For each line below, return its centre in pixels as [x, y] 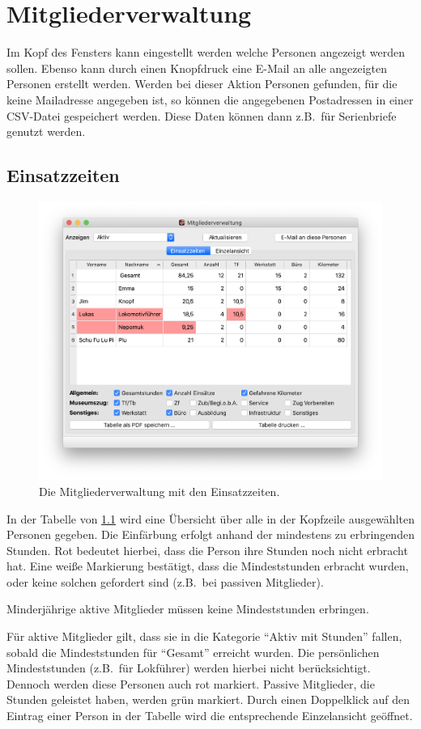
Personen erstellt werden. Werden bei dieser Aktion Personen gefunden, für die [202, 84]
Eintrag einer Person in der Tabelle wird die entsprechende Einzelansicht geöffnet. [210, 716]
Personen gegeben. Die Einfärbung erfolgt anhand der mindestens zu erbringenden [210, 534]
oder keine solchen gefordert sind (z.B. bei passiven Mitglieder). [165, 581]
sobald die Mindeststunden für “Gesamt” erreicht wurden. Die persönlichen [193, 652]
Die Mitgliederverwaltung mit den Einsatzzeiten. [159, 491]
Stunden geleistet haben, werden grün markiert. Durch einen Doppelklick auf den [208, 699]
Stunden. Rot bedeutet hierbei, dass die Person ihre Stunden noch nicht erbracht [207, 550]
